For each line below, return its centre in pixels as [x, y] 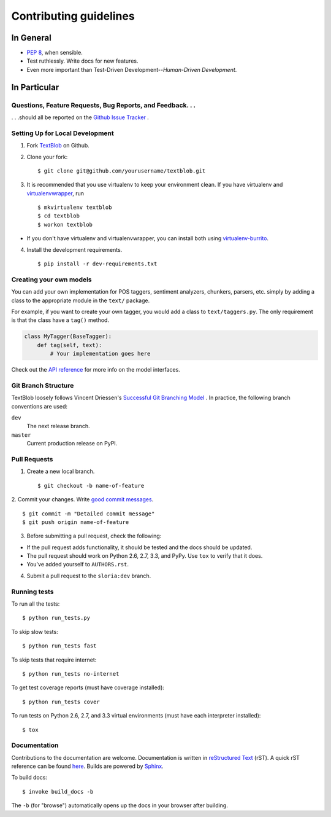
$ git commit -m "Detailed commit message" [89, 514]
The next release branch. [58, 426]
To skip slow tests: [35, 631]
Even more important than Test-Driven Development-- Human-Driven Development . [132, 69]
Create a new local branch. [61, 471]
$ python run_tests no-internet [71, 674]
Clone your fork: [47, 157]
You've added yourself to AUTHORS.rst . [78, 565]
